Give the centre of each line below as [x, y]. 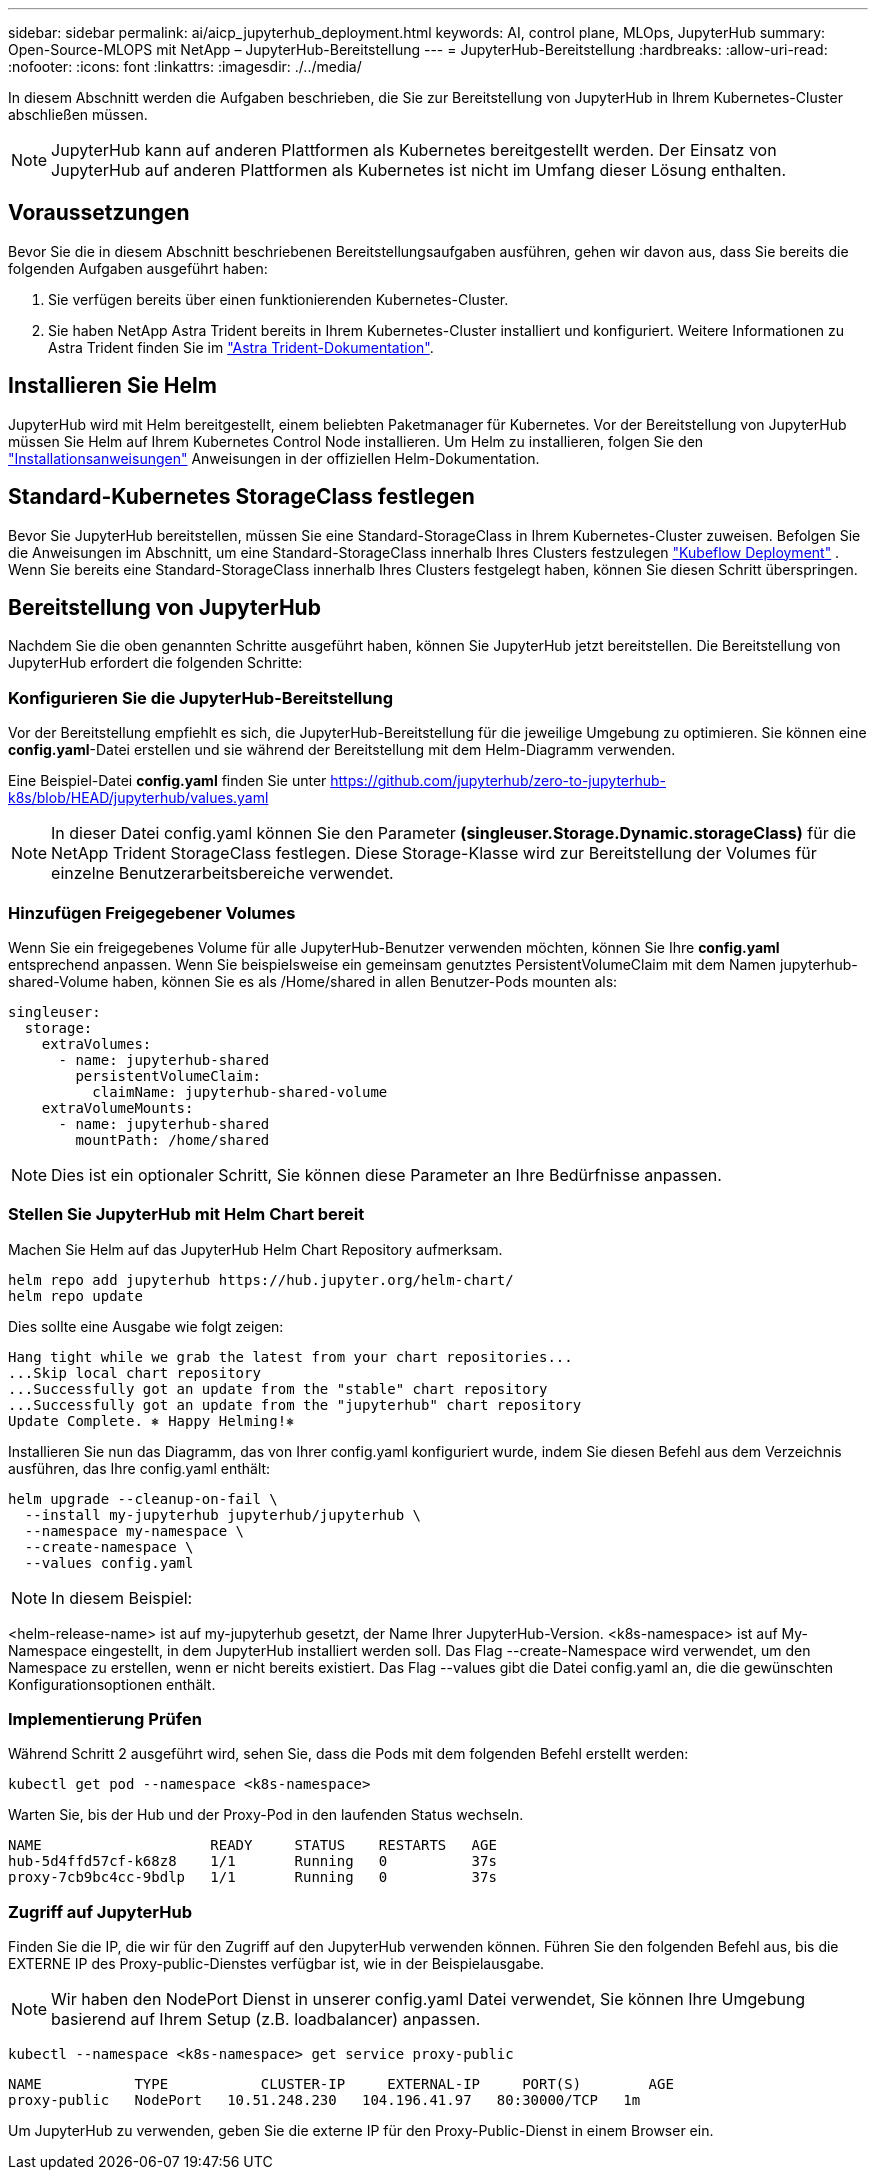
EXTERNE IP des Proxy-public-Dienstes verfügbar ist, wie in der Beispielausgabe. [276, 1964]
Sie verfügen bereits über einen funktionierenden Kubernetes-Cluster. [278, 299]
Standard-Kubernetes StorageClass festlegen [241, 497]
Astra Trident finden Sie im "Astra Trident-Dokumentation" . [241, 347]
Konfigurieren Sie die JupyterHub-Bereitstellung [200, 697]
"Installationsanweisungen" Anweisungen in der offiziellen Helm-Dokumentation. [274, 458]
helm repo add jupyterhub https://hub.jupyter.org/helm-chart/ [261, 1279]
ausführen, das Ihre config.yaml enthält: [139, 1468]
